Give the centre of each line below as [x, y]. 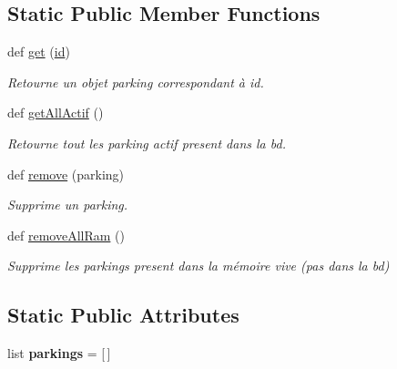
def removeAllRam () [66, 235]
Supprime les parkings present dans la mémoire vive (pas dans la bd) [198, 266]
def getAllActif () [56, 113]
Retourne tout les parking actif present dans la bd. [147, 143]
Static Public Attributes [123, 315]
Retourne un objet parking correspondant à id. [136, 82]
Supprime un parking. [68, 205]
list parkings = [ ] [59, 353]
